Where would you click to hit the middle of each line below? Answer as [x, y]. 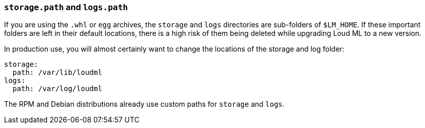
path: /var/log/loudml [57, 89]
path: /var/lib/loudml [57, 73]
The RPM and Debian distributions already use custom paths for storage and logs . [144, 104]
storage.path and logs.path [66, 7]
